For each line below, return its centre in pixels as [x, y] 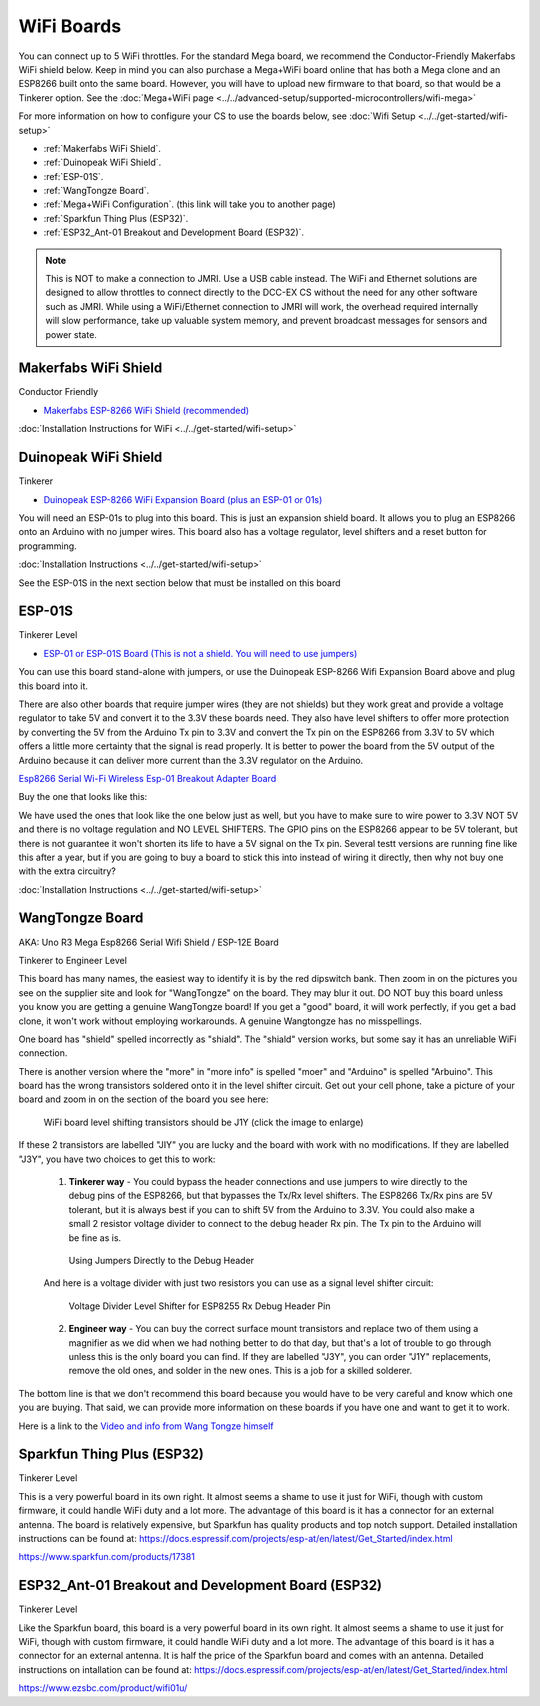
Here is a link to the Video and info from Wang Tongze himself [146, 1426]
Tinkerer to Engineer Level [72, 960]
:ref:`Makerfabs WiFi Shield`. [102, 148]
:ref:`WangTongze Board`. [96, 191]
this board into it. [53, 686]
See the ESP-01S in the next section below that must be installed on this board [179, 582]
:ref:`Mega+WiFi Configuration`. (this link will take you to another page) [190, 204]
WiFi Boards [70, 26]
